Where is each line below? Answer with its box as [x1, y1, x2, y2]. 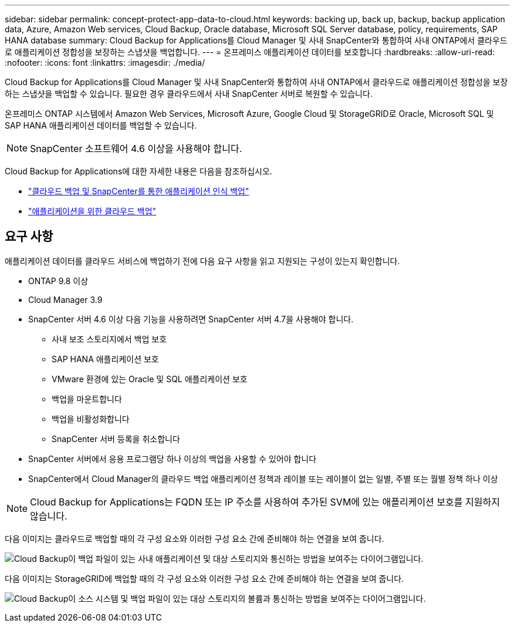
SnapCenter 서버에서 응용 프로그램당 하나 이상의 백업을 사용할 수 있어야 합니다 [28, 453, 317, 464]
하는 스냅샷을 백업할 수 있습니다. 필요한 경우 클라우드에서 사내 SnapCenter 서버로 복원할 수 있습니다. [5, 89, 373, 99]
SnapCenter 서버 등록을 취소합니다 [52, 433, 180, 444]
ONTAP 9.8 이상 [28, 275, 89, 286]
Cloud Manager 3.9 [28, 294, 103, 305]
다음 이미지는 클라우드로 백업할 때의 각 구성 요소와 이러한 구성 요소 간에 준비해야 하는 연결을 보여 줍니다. [5, 533, 384, 544]
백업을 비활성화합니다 [52, 413, 130, 424]
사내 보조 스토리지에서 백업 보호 [52, 333, 167, 344]
